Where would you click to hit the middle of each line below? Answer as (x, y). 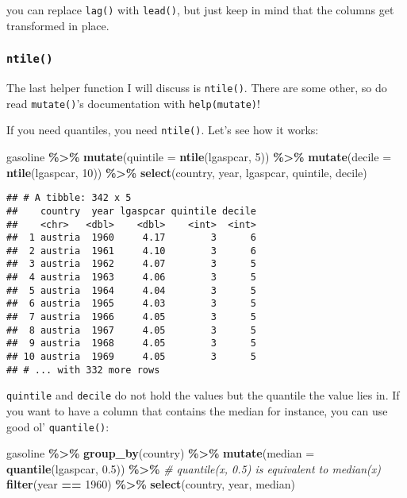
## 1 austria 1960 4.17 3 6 (131, 238)
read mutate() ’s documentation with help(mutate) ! (133, 103)
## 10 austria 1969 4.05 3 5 (131, 357)
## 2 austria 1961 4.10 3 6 (131, 251)
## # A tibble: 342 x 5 (69, 198)
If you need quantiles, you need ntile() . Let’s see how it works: (163, 130)
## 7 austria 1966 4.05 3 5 (131, 317)
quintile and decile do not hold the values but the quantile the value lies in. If (203, 395)
